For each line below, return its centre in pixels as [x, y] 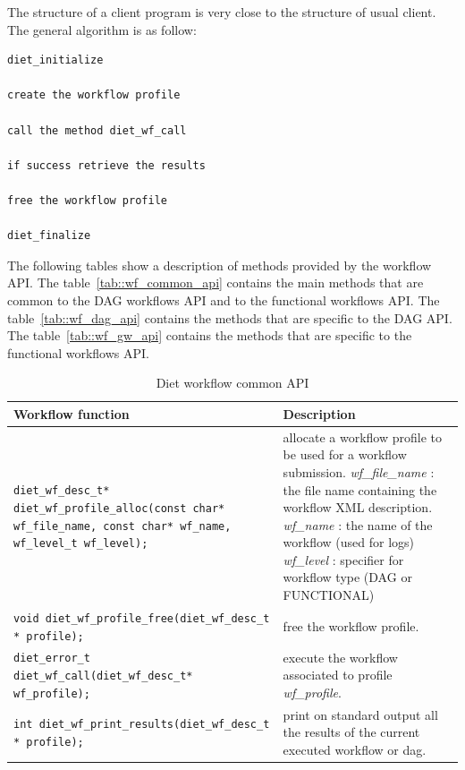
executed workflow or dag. [355, 749]
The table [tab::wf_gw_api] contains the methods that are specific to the [210, 335]
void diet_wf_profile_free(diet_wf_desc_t [142, 618]
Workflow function [72, 413]
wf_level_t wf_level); [81, 544]
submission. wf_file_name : [359, 471]
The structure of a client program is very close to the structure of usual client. [222, 12]
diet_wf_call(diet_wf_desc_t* [103, 676]
